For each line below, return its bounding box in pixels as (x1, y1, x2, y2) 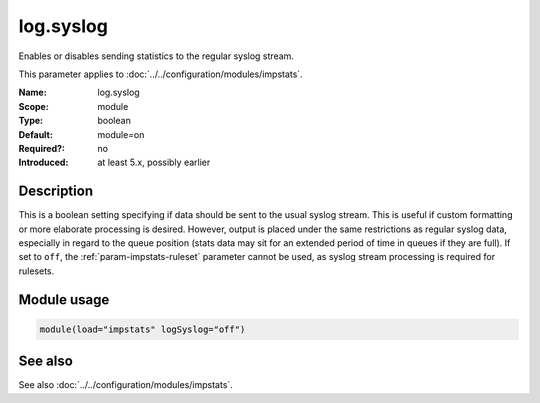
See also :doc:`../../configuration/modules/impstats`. (18, 379, 234, 391)
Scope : (18, 100, 49, 112)
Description (18, 183, 94, 200)
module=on (97, 128, 145, 140)
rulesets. (18, 265, 55, 277)
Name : (18, 86, 47, 99)
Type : (18, 115, 44, 127)
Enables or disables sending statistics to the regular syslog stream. (18, 50, 295, 62)
